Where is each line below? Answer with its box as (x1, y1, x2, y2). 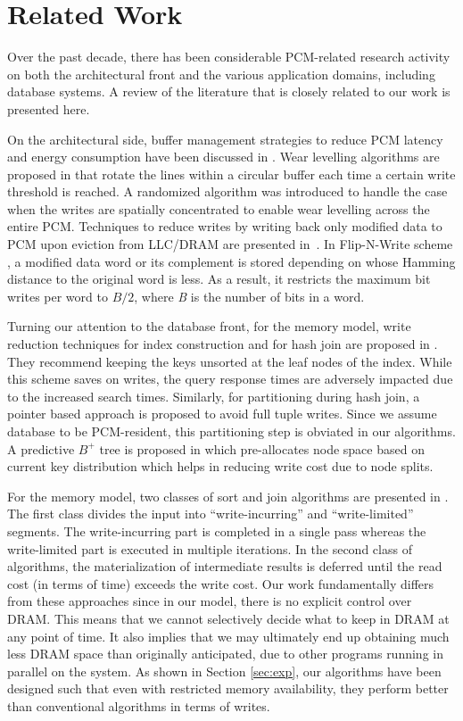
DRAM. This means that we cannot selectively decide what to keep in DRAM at (7, 609, 450, 627)
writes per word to (7, 286, 108, 305)
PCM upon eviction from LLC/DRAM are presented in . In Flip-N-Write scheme (7, 235, 453, 253)
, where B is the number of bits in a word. (134, 286, 365, 305)
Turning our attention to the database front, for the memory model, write (7, 317, 411, 336)
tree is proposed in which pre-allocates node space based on (99, 439, 425, 458)
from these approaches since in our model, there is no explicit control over (7, 592, 412, 610)
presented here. (7, 99, 90, 118)
